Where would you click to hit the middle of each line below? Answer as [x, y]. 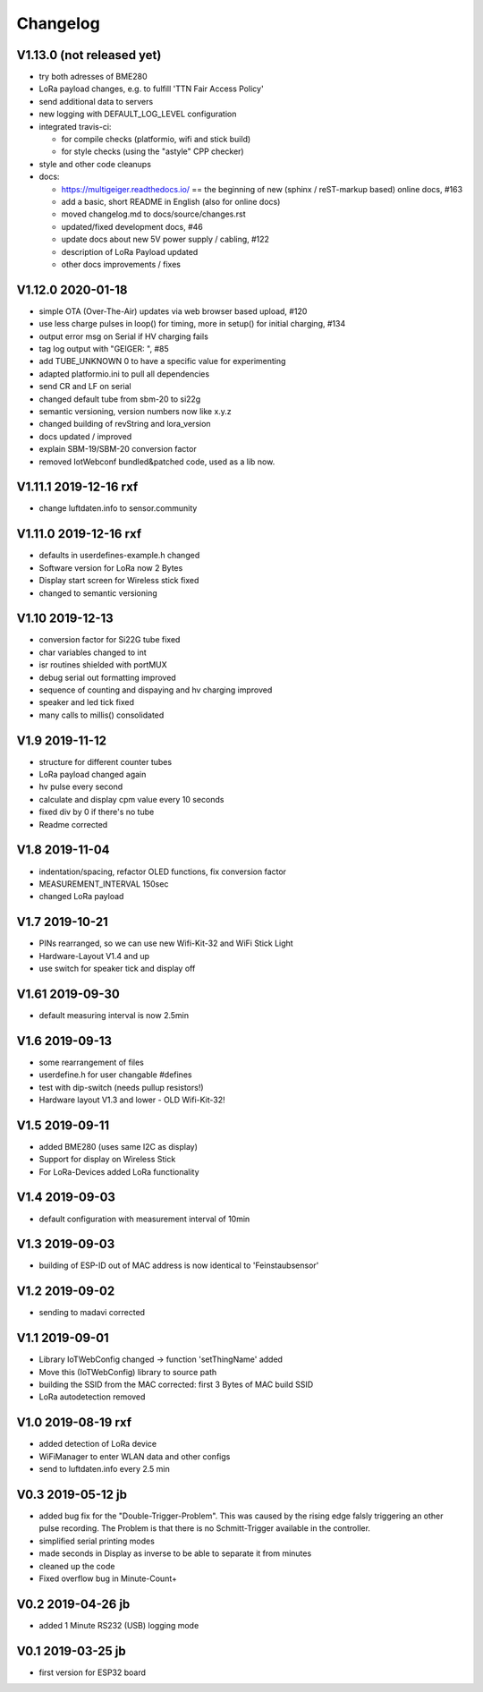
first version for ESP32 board [93, 1672]
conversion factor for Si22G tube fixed [110, 640]
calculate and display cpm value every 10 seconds [131, 799]
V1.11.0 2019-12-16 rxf [79, 534]
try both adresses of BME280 [93, 77]
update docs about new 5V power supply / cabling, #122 [165, 239]
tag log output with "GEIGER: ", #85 [104, 349]
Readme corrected [73, 824]
